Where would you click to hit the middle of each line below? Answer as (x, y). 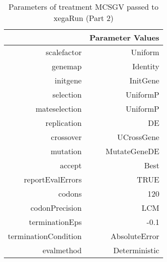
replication (64, 123)
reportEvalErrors (53, 179)
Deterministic (136, 250)
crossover (66, 137)
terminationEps (55, 222)
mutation (66, 151)
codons (70, 193)
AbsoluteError (135, 236)
